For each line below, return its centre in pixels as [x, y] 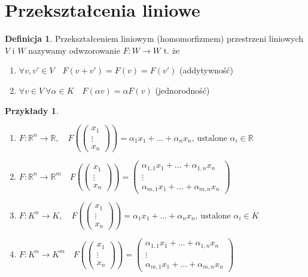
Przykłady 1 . [32, 110]
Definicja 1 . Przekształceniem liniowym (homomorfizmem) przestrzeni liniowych [154, 39]
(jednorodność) [182, 90]
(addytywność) [206, 70]
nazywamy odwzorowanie [74, 50]
